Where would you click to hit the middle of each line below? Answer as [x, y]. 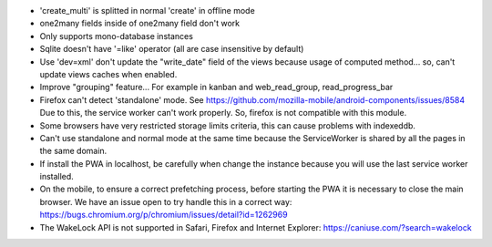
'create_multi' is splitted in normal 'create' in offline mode [147, 10]
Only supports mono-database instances [116, 36]
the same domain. [73, 151]
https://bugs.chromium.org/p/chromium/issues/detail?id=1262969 [164, 215]
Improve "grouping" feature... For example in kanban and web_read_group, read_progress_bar [216, 87]
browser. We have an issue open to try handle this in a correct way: [166, 201]
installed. [57, 177]
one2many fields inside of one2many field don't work [140, 24]
